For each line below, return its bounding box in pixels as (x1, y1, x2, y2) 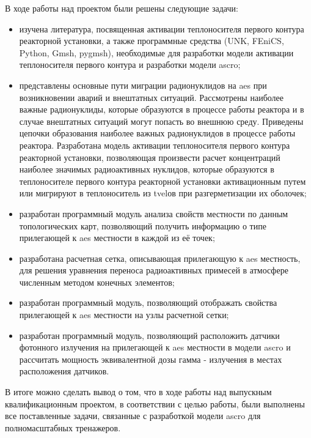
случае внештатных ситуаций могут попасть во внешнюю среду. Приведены (19, 114, 304, 127)
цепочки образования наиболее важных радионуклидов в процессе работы (19, 127, 296, 139)
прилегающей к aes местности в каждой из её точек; (19, 231, 215, 244)
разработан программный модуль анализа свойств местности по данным (19, 207, 288, 220)
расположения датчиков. (19, 365, 109, 377)
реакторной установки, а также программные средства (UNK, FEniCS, (19, 34, 284, 47)
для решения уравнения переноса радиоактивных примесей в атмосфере (19, 264, 288, 277)
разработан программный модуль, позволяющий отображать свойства (19, 296, 277, 309)
